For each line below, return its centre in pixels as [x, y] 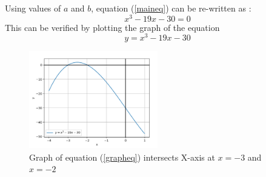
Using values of [33, 8]
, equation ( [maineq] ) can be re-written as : [171, 8]
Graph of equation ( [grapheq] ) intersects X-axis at [122, 157]
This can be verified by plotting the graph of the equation [112, 27]
